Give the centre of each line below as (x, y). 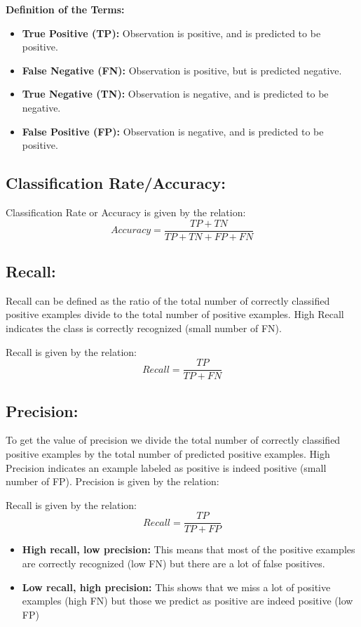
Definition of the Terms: (65, 9)
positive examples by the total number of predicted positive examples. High (168, 454)
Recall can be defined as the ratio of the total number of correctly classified (168, 300)
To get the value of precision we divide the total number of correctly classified (173, 440)
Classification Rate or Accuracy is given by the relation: (126, 212)
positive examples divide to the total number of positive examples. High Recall (175, 314)
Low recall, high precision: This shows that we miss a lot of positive (176, 587)
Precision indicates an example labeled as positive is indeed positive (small (166, 467)
